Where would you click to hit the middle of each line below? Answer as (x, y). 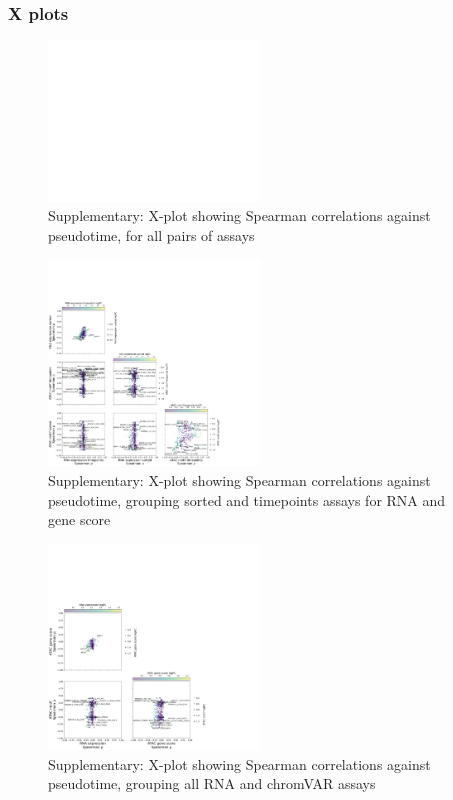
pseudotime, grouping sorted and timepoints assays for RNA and (247, 499)
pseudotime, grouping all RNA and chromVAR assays (212, 783)
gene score (79, 519)
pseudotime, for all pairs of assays (151, 234)
